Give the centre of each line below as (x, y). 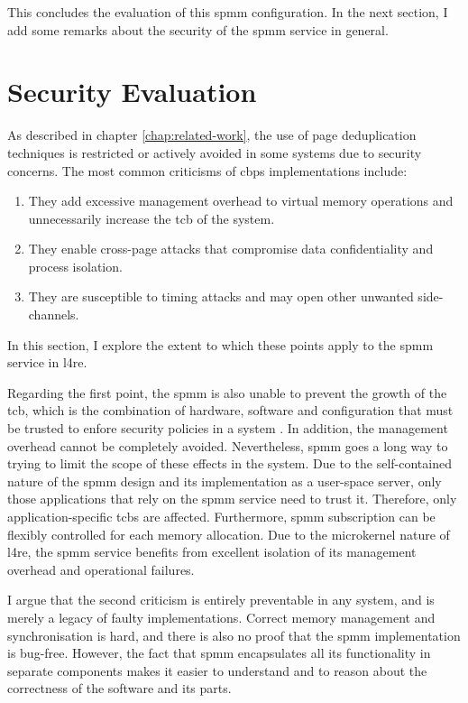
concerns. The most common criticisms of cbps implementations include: (207, 170)
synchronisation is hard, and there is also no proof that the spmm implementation (234, 635)
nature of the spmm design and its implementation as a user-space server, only (225, 481)
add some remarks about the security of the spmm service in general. (198, 29)
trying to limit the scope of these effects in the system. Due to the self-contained (229, 463)
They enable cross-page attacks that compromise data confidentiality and (231, 249)
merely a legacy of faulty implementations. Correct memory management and (221, 617)
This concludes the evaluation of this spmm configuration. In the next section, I (228, 12)
